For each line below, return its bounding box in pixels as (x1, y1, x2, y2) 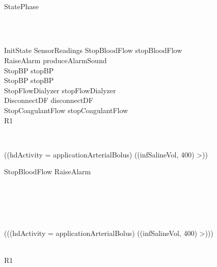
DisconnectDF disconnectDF (4, 95, 93, 105)
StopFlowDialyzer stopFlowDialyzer (4, 85, 116, 95)
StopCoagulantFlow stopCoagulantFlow (4, 104, 128, 115)
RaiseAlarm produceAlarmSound (4, 55, 107, 65)
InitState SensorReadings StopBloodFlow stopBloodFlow (4, 45, 182, 56)
